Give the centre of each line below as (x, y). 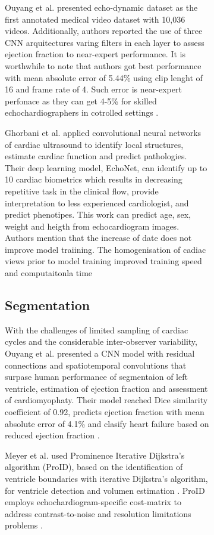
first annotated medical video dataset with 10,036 (95, 19)
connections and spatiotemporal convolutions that (96, 365)
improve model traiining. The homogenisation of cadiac (106, 249)
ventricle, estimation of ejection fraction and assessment (106, 388)
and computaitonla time (49, 273)
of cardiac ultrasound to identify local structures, (94, 144)
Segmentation (48, 305)
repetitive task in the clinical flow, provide (82, 191)
